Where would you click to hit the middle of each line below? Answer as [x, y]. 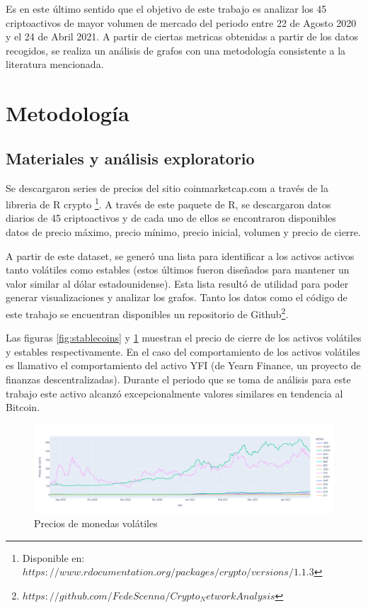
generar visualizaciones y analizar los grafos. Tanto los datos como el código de [177, 297]
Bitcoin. [23, 407]
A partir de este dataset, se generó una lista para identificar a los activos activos [180, 255]
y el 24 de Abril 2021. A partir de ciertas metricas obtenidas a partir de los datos [182, 36]
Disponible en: [53, 557]
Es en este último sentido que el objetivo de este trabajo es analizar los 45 [166, 9]
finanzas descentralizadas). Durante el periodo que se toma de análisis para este [178, 379]
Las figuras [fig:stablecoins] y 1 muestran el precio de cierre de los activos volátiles [184, 338]
